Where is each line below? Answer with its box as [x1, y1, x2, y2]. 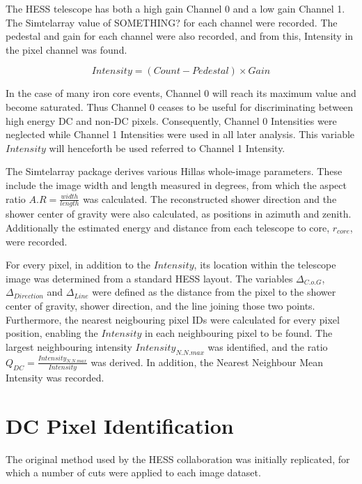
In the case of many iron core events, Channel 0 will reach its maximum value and [6, 86, 356, 100]
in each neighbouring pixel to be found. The [144, 326, 333, 340]
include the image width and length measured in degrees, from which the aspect [6, 177, 347, 192]
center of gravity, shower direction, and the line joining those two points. [6, 298, 315, 312]
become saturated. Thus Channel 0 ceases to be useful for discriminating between [6, 99, 354, 114]
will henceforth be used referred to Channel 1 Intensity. [49, 140, 285, 155]
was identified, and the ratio [207, 339, 328, 354]
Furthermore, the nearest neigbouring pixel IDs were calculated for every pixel [6, 312, 340, 326]
